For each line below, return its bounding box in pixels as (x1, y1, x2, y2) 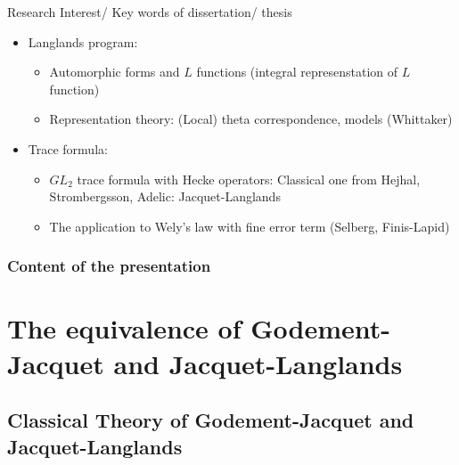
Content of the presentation (7, 255, 211, 277)
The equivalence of (7, 310, 242, 347)
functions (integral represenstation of (196, 62, 398, 81)
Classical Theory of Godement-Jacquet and (7, 406, 414, 434)
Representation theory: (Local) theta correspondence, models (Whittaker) (49, 110, 453, 128)
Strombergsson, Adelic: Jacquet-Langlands (49, 187, 281, 206)
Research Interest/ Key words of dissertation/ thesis (7, 3, 292, 20)
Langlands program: (28, 32, 138, 51)
